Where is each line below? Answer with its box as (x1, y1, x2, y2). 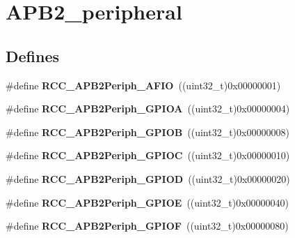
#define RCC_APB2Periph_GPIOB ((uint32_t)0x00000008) (6, 124, 289, 139)
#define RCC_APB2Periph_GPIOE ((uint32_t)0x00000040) (6, 195, 289, 209)
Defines (6, 45, 60, 66)
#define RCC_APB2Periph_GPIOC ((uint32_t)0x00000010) (6, 148, 290, 163)
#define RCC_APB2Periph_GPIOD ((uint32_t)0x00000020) (6, 171, 290, 186)
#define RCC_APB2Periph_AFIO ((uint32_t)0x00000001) (6, 77, 281, 92)
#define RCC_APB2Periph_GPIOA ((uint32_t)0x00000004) (6, 101, 290, 116)
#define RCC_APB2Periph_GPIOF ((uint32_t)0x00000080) (6, 218, 289, 233)
